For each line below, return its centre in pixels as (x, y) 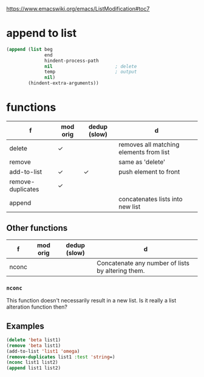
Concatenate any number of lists (143, 263)
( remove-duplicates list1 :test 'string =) (61, 357)
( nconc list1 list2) (32, 362)
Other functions (37, 228)
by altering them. (121, 270)
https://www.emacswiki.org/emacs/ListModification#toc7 (78, 9)
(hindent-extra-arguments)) (63, 83)
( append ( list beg (29, 49)
